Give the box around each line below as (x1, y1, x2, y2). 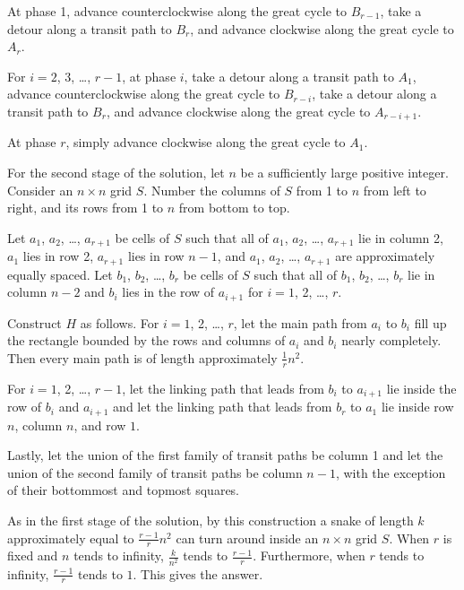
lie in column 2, (358, 228, 443, 247)
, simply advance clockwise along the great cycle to (65, 133, 346, 152)
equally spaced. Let (7, 265, 113, 283)
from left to (363, 180, 426, 199)
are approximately (335, 247, 435, 265)
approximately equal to (7, 528, 134, 547)
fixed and (7, 546, 58, 565)
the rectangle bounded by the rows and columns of (7, 331, 286, 350)
